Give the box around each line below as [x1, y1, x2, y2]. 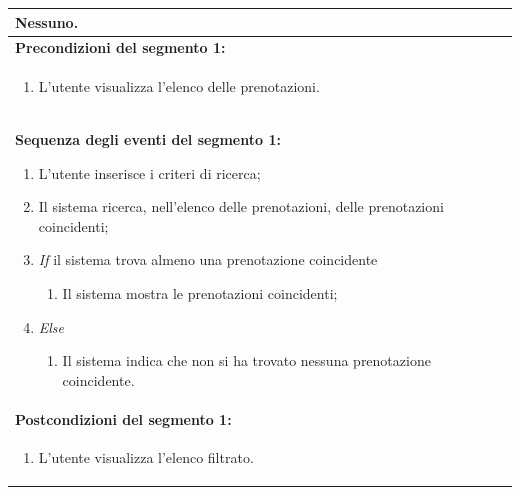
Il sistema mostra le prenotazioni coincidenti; [62, 283, 338, 303]
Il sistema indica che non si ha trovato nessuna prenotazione [62, 350, 431, 371]
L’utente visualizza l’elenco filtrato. [38, 447, 254, 468]
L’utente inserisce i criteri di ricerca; [38, 162, 261, 183]
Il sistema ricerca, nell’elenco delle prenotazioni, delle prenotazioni [38, 196, 444, 217]
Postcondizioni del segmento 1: [15, 408, 232, 429]
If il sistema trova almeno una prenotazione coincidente [38, 249, 378, 270]
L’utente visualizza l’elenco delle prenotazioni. [38, 76, 320, 97]
